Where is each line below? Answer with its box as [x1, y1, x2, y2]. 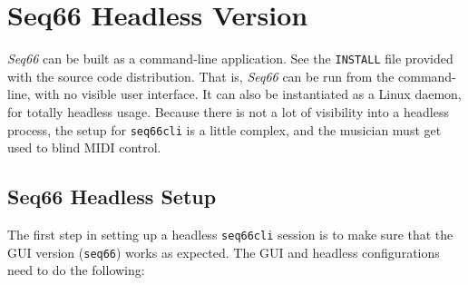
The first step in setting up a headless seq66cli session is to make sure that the [7, 225, 453, 244]
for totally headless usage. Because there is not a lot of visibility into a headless [7, 102, 449, 121]
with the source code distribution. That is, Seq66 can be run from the [7, 66, 395, 85]
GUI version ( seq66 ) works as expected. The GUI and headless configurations [7, 242, 440, 261]
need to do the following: [7, 260, 145, 280]
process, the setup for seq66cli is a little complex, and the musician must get [7, 120, 442, 139]
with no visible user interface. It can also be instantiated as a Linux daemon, [34, 84, 462, 103]
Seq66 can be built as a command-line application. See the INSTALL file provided [7, 49, 453, 68]
